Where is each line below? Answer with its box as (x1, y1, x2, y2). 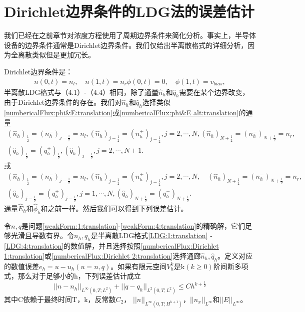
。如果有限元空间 (110, 261, 167, 271)
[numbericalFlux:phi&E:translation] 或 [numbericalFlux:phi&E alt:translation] (4, 107, 239, 118)
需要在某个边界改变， (179, 86, 249, 97)
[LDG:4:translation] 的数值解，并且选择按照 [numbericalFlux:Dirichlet (4, 241, 219, 251)
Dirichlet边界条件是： (4, 66, 73, 76)
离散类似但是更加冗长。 (17, 49, 95, 60)
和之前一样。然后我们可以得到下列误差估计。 (40, 203, 188, 213)
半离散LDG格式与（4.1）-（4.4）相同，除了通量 (4, 86, 158, 97)
